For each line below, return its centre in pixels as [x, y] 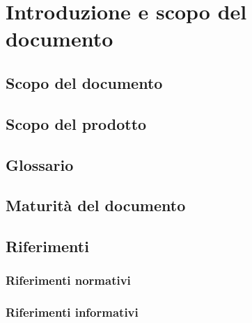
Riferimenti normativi [68, 280]
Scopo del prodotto [76, 123]
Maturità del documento [96, 205]
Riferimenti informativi [72, 312]
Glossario [40, 164]
